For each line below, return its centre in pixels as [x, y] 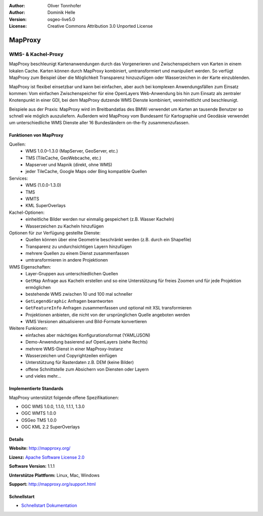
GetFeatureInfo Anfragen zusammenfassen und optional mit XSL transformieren [109, 308]
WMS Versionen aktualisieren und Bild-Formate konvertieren [86, 321]
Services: [19, 178]
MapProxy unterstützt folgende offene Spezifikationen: [64, 398]
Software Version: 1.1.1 [32, 466]
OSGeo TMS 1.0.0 [39, 420]
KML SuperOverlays [46, 206]
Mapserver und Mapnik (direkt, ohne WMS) [69, 165]
